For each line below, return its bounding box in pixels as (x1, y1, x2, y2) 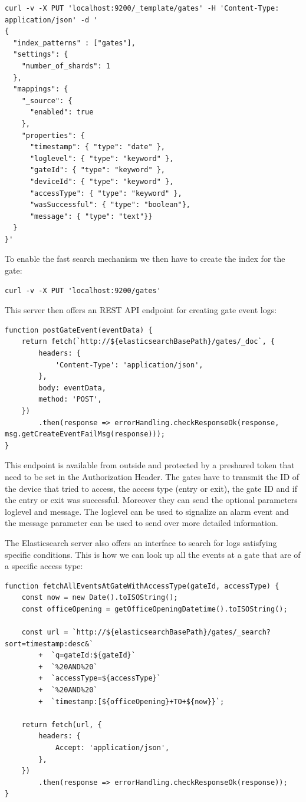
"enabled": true (29, 108, 94, 117)
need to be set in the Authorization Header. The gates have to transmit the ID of (5, 470, 300, 482)
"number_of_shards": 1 (21, 61, 110, 70)
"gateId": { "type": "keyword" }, (29, 166, 166, 175)
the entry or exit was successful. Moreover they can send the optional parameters (5, 494, 298, 506)
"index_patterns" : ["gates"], (13, 38, 136, 47)
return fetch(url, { (21, 720, 102, 729)
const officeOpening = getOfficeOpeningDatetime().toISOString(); (21, 604, 288, 613)
